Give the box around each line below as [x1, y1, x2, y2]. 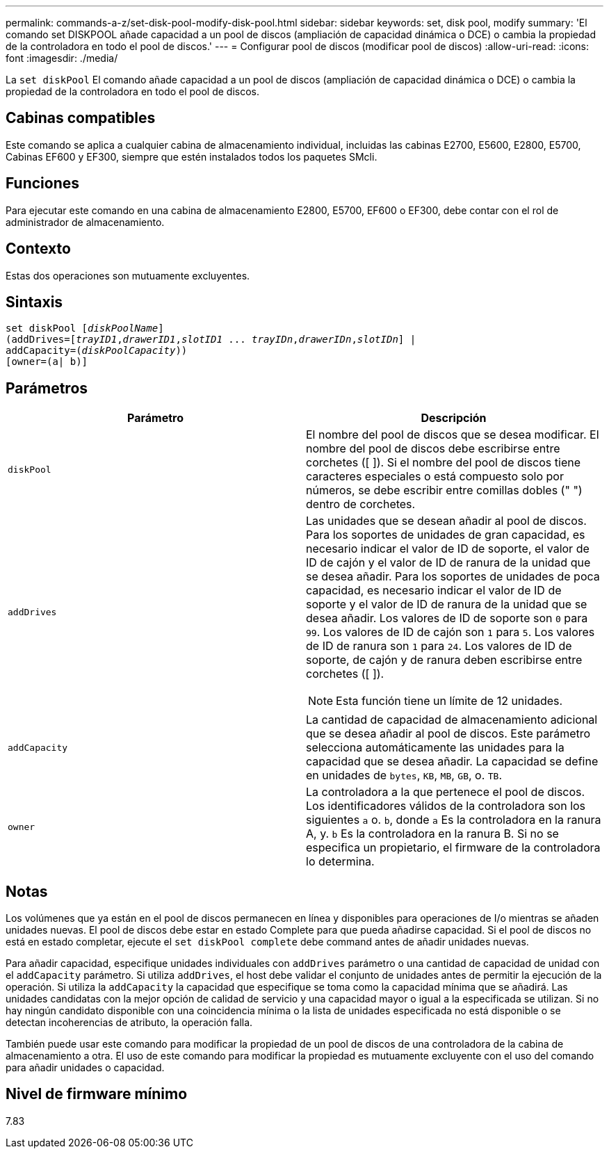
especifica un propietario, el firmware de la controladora [306, 840, 601, 855]
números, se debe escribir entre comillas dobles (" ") [306, 483, 583, 498]
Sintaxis [6, 293, 63, 311]
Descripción [421, 411, 487, 425]
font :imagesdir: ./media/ [6, 52, 118, 64]
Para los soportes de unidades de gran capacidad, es [306, 528, 585, 542]
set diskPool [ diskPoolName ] [6, 323, 164, 334]
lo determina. [306, 854, 375, 869]
